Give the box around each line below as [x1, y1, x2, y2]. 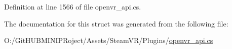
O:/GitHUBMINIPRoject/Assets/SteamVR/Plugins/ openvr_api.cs [4, 35, 213, 45]
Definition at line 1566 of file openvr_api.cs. [4, 1, 141, 11]
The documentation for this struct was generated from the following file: [4, 18, 228, 28]
